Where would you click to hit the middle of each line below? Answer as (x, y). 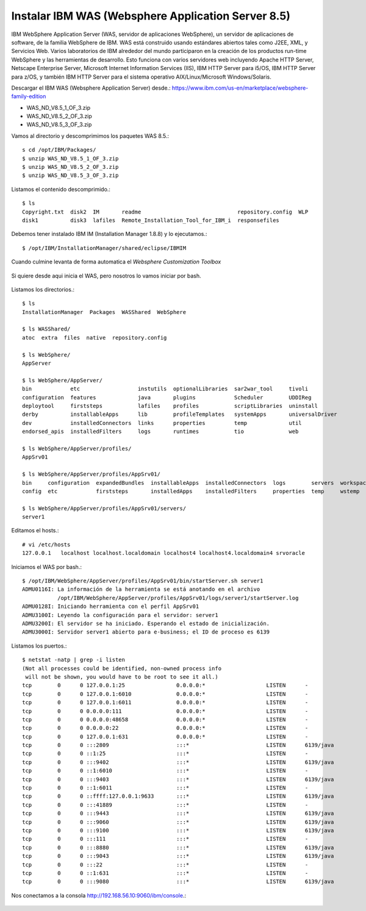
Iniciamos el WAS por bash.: (47, 566)
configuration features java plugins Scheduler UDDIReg (167, 397)
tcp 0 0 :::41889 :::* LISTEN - (165, 805)
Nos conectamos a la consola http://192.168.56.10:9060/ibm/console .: (99, 895)
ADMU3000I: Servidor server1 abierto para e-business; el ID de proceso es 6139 (146, 632)
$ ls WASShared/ (46, 329)
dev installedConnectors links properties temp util (162, 423)
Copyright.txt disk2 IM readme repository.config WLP (165, 212)
